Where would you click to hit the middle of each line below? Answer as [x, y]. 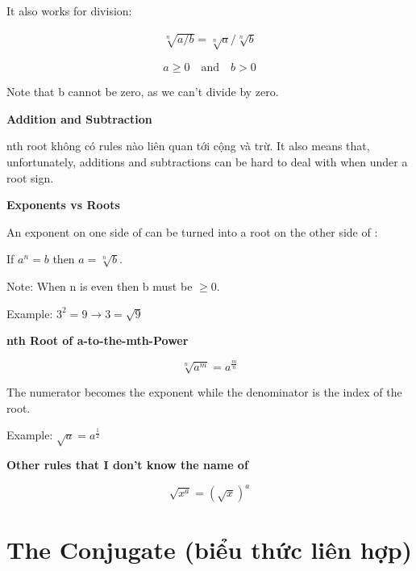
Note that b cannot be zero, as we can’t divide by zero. [143, 92]
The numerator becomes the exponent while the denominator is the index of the [204, 392]
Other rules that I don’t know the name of [127, 464]
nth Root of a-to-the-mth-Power [98, 340]
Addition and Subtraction [79, 118]
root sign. [30, 177]
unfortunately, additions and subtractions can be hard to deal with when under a [207, 161]
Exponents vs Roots [63, 205]
